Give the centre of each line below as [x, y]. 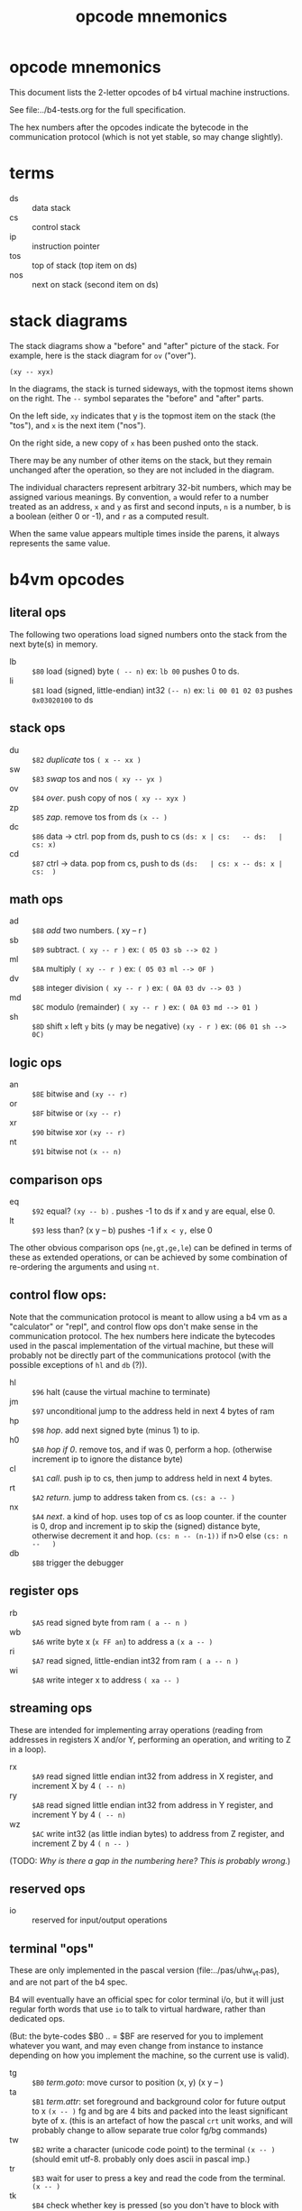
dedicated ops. [37, 2018]
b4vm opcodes [67, 580]
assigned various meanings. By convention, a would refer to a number [139, 497]
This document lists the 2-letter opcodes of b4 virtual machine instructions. [150, 92]
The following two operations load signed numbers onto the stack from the [148, 634]
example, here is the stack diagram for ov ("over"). [103, 355]
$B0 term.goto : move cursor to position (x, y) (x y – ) [128, 2082]
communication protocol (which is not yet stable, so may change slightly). [146, 136]
